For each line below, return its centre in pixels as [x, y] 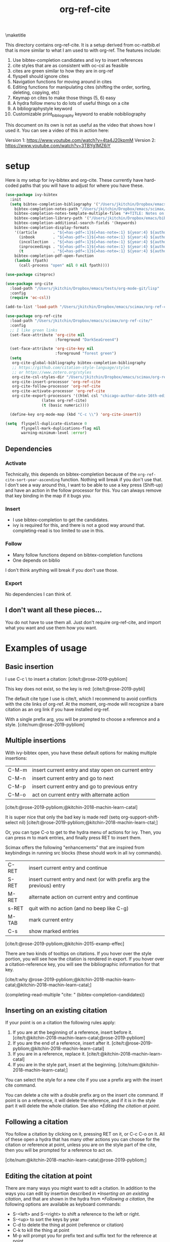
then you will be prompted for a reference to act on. [59, 1150]
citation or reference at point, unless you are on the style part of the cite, [81, 1145]
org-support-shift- [140, 817]
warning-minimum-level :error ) [54, 433]
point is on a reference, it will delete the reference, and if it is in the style [80, 1101]
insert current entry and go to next [73, 778]
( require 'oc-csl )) [30, 298]
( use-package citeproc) [30, 275]
